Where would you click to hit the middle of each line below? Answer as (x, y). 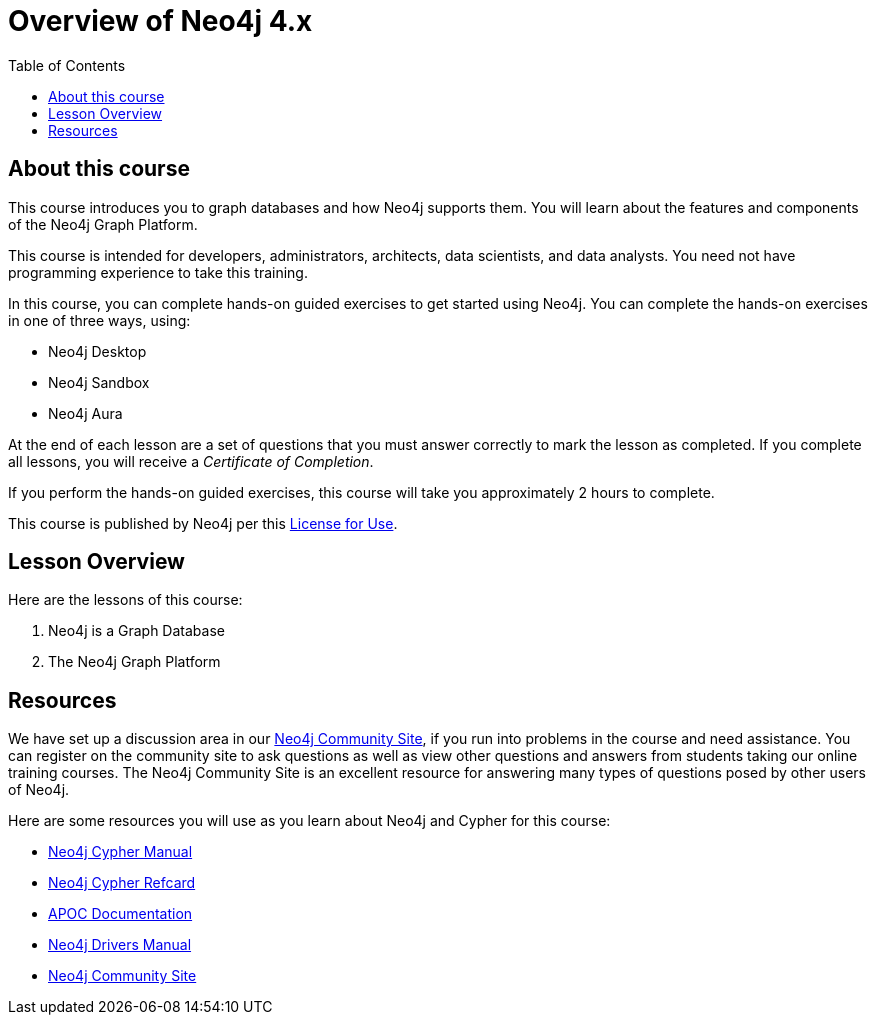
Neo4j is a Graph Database (136, 631)
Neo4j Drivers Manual (120, 945)
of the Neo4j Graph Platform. (103, 224)
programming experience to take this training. (158, 272)
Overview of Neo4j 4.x (160, 21)
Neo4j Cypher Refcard (122, 883)
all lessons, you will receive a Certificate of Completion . (191, 461)
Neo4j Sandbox (99, 382)
